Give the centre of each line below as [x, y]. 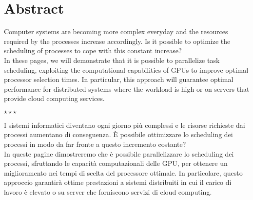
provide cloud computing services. [54, 98]
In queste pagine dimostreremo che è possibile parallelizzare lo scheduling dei [119, 153]
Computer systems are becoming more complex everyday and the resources [116, 31]
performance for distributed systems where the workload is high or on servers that [127, 89]
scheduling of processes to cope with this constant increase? [93, 50]
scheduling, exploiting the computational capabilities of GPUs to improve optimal [126, 70]
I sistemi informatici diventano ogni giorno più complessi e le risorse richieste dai [125, 125]
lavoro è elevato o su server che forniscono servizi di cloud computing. [108, 192]
